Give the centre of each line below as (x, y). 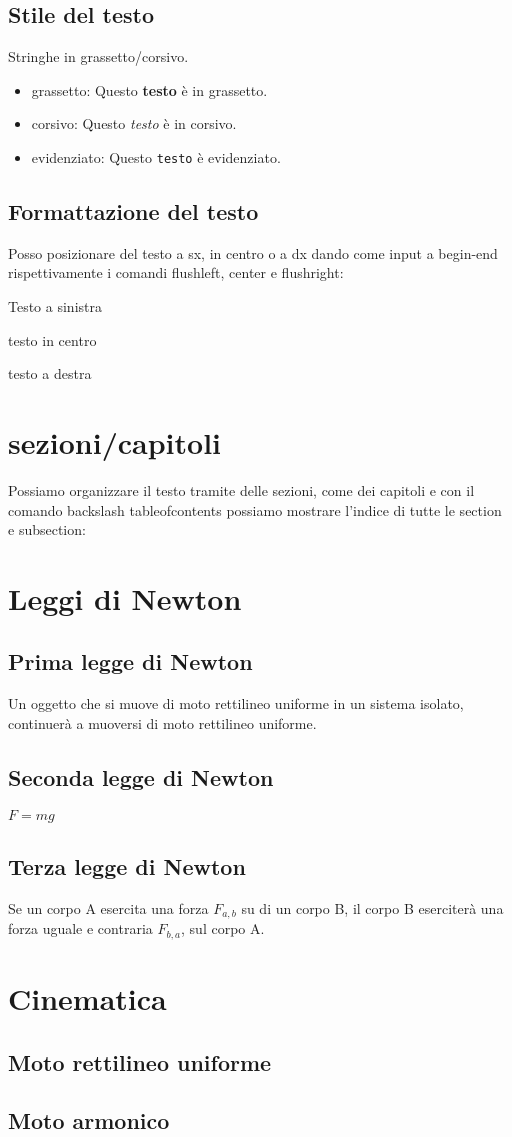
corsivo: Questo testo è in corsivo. (134, 123)
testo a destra (50, 373)
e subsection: (47, 529)
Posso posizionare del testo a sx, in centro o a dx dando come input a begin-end (253, 252)
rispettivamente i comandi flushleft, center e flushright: (176, 272)
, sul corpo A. (223, 928)
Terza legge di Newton (127, 866)
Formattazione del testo (133, 211)
